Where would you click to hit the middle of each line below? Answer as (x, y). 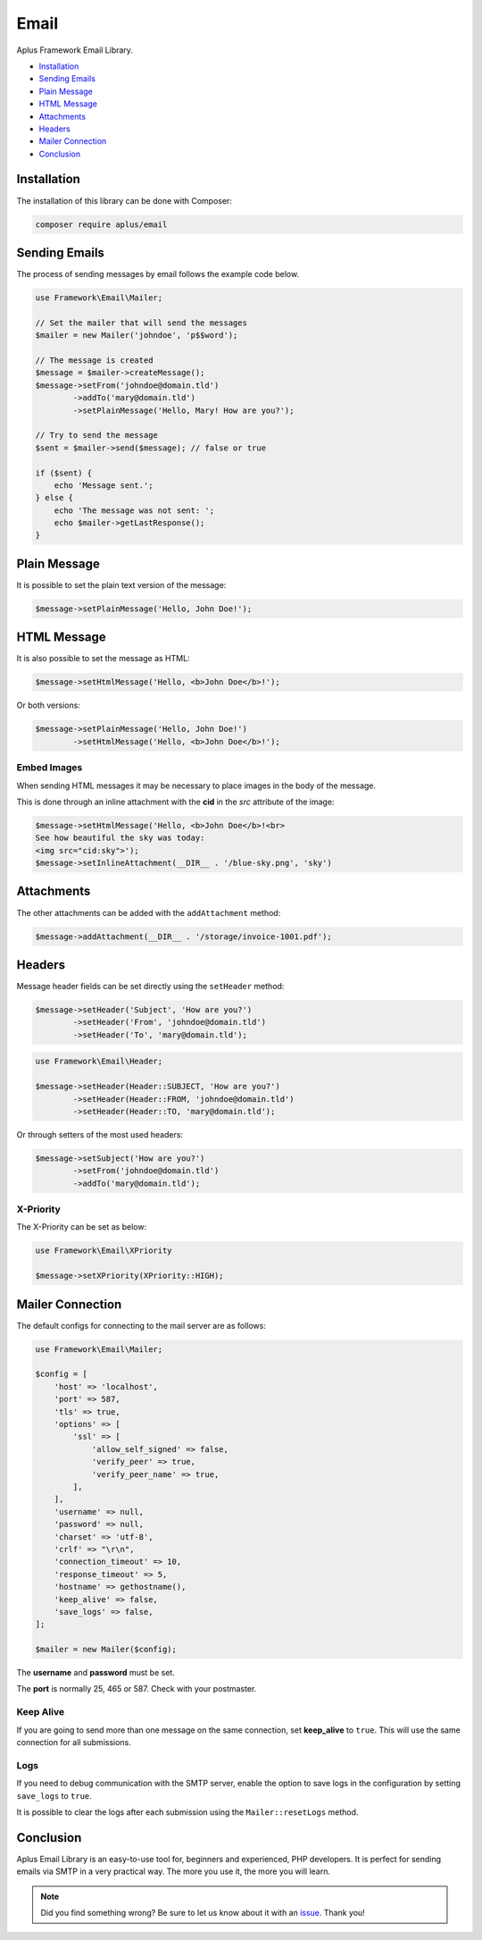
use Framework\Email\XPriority (104, 1251)
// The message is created (94, 361)
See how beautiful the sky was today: (120, 838)
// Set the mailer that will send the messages (141, 323)
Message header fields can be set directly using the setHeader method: (150, 987)
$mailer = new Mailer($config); (106, 1650)
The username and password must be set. (96, 1673)
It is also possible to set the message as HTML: (104, 659)
